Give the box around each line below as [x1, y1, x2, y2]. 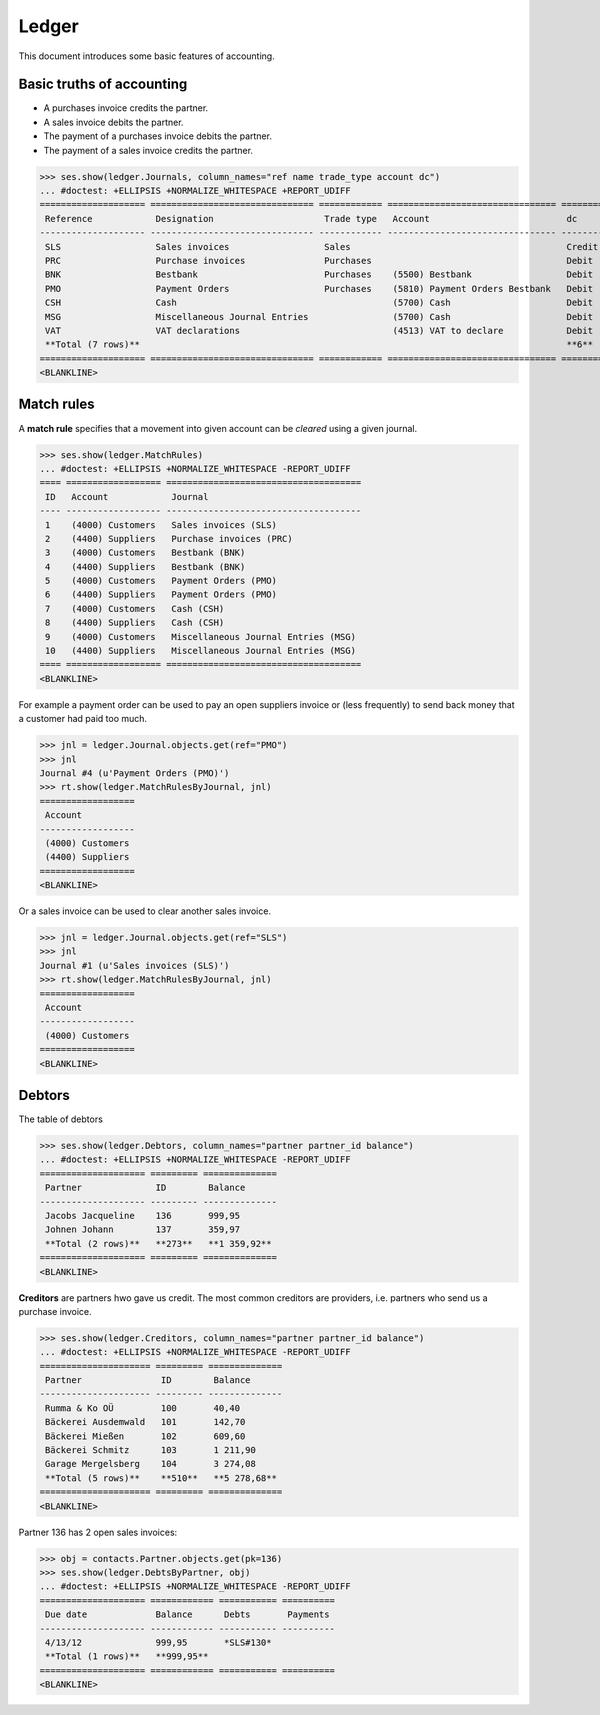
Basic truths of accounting [18, 76, 188, 93]
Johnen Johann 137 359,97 [45, 1224, 240, 1235]
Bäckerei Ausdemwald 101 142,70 [45, 1416, 246, 1428]
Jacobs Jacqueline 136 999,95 [45, 1210, 240, 1221]
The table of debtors [18, 1113, 104, 1125]
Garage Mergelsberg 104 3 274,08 [45, 1458, 257, 1470]
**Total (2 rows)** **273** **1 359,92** [45, 1238, 272, 1249]
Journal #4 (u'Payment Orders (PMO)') [39, 767, 230, 779]
